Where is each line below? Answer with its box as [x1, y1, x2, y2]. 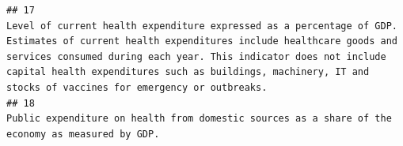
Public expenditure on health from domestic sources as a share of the [6, 113, 392, 125]
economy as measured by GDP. [6, 128, 160, 140]
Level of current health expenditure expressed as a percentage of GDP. [6, 20, 397, 32]
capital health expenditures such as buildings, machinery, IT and [6, 66, 370, 78]
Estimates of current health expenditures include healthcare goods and [6, 36, 397, 47]
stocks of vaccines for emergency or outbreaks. [6, 81, 268, 93]
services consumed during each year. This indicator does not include [6, 51, 386, 62]
